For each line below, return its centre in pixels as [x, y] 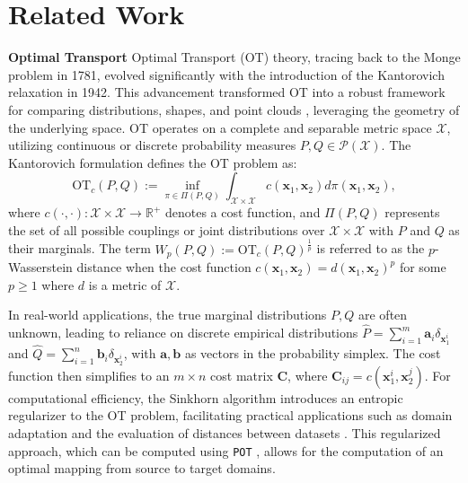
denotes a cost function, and [243, 212]
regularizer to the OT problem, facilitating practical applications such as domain [230, 415]
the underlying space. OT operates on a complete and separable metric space [220, 127]
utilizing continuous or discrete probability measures [152, 145]
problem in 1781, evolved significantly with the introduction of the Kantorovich [226, 74]
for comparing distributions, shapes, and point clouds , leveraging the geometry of [234, 109]
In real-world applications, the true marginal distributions [168, 315]
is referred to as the [371, 248]
